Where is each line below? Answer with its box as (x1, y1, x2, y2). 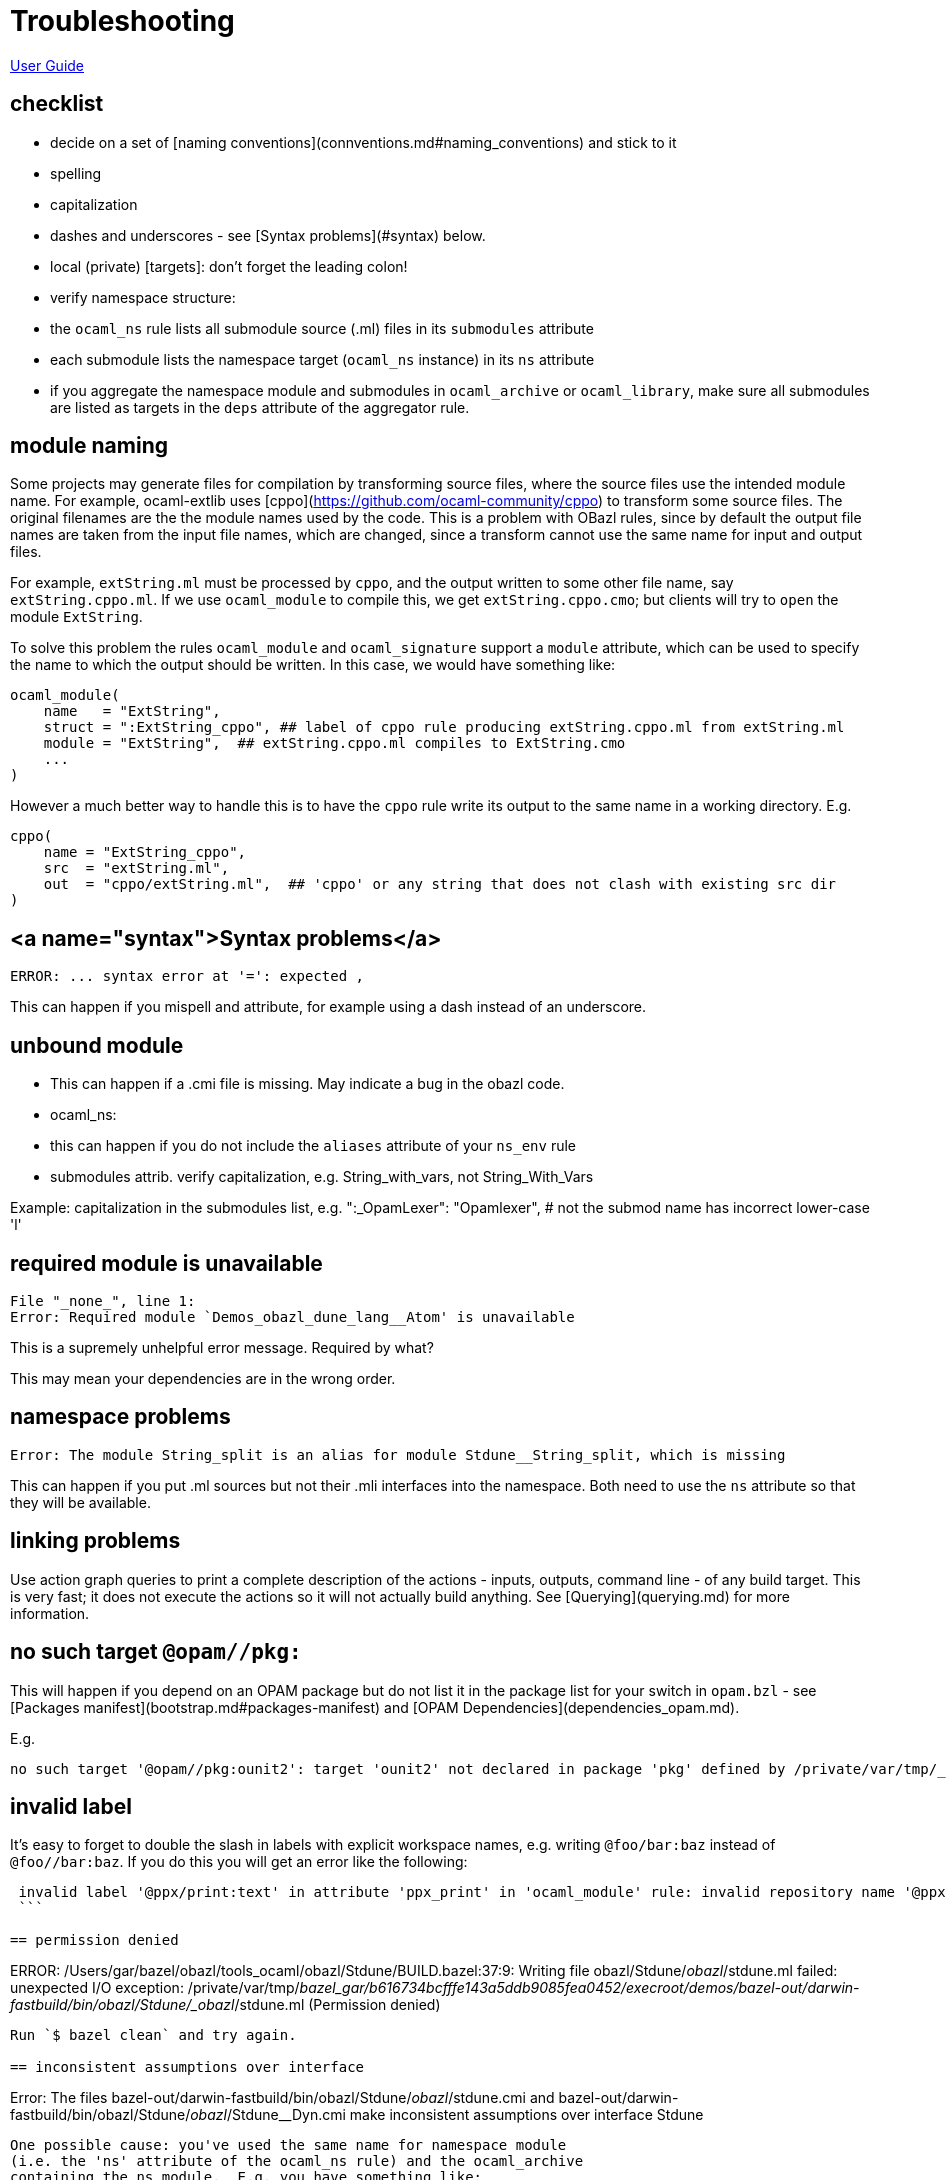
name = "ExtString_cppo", (43, 844, 247, 861)
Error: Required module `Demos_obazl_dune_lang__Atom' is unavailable (10, 1308, 575, 1325)
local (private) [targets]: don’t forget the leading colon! (50, 257, 408, 275)
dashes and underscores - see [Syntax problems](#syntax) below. (50, 226, 486, 244)
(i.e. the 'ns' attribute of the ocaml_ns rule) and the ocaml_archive (10, 2153, 584, 2170)
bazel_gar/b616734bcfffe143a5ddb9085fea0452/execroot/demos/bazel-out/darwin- (299, 1979, 860, 1997)
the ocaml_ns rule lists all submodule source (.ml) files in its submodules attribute (50, 319, 594, 337)
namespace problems (10, 1404, 231, 1430)
